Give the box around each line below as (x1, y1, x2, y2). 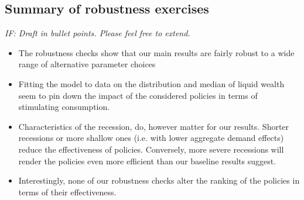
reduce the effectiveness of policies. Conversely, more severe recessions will (18, 143, 284, 155)
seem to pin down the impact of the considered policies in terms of (18, 89, 258, 101)
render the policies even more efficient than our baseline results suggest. (18, 154, 276, 167)
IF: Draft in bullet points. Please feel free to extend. (5, 27, 190, 39)
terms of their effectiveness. (18, 185, 117, 198)
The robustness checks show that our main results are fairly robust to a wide (18, 46, 295, 58)
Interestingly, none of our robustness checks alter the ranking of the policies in (18, 174, 300, 187)
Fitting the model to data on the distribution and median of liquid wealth (18, 77, 285, 89)
